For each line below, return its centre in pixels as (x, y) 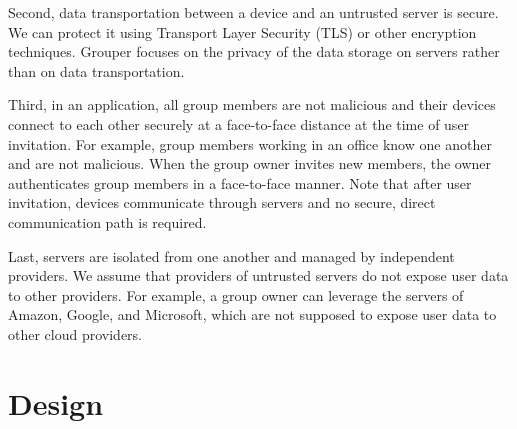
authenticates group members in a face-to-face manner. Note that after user (240, 182)
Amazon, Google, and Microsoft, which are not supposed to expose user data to (252, 314)
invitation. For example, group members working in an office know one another (250, 143)
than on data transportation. (96, 70)
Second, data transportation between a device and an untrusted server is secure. (253, 12)
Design (56, 402)
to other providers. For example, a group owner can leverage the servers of (236, 294)
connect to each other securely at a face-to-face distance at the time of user (239, 123)
